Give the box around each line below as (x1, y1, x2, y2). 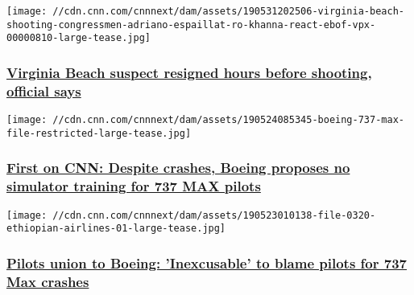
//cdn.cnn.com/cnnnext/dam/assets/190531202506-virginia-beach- (52, 6, 404, 17)
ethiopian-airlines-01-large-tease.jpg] (6, 223, 226, 235)
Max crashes (6, 271, 89, 291)
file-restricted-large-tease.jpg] (6, 127, 192, 139)
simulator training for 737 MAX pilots (6, 176, 261, 196)
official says (6, 80, 81, 100)
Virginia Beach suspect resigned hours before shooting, (6, 62, 372, 82)
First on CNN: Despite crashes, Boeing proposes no (6, 158, 350, 178)
